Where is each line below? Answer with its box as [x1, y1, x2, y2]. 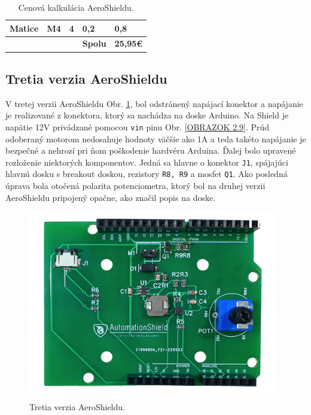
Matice [10, 22, 39, 34]
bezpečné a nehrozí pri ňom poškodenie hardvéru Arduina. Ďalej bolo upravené [5, 144, 296, 157]
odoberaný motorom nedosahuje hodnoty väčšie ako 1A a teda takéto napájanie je [5, 132, 306, 145]
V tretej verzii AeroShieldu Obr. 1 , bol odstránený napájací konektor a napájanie [5, 97, 303, 109]
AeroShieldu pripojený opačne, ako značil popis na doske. [5, 191, 216, 203]
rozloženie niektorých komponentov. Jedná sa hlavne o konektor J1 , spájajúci [5, 155, 288, 168]
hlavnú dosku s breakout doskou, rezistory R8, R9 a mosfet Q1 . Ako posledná [5, 167, 288, 180]
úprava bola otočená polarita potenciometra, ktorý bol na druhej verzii [5, 179, 266, 192]
